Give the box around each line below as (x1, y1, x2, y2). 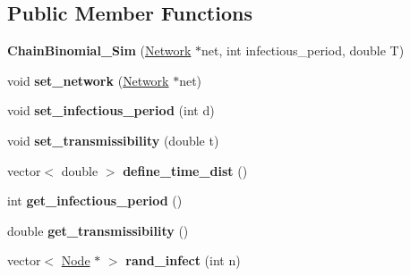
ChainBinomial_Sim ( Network (7, 41, 192, 60)
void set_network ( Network (7, 71, 169, 89)
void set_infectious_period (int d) (7, 101, 215, 120)
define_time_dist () (123, 161, 248, 180)
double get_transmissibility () (7, 221, 189, 239)
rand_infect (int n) (125, 251, 241, 270)
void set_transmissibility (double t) (7, 130, 219, 149)
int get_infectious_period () (7, 191, 183, 210)
